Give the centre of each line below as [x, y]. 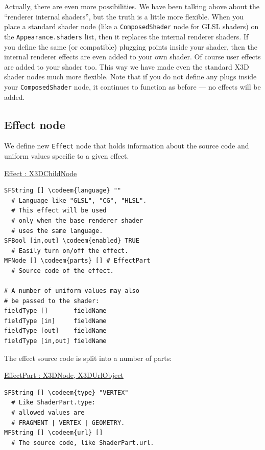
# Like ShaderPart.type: [53, 403]
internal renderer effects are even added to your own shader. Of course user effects [132, 57]
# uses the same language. [57, 231]
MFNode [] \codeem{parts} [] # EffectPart [77, 261]
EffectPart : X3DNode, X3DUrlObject [64, 375]
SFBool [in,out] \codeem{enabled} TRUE [72, 241]
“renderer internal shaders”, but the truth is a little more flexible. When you [124, 16]
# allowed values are [48, 413]
